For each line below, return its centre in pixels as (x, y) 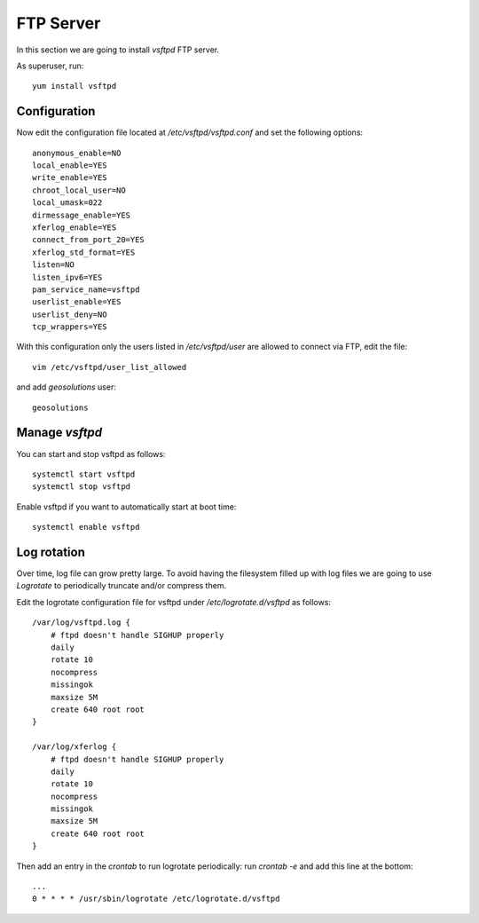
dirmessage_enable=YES (82, 215)
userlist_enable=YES (77, 302)
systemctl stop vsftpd (82, 487)
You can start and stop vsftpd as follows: (91, 454)
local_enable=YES (70, 166)
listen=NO (53, 265)
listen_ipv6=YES (67, 277)
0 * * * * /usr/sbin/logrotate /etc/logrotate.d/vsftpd (156, 899)
